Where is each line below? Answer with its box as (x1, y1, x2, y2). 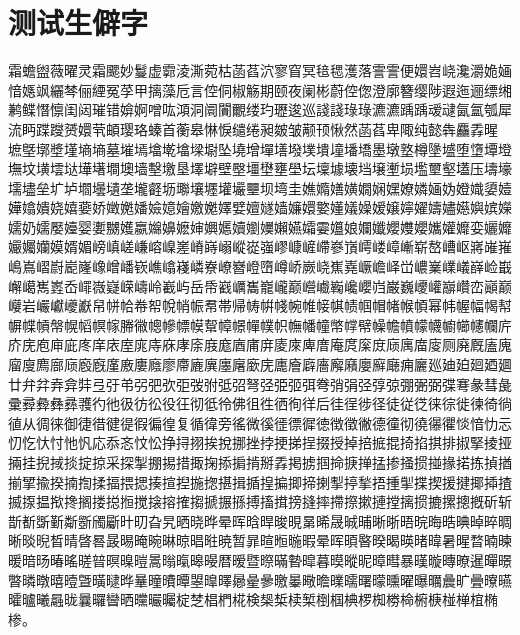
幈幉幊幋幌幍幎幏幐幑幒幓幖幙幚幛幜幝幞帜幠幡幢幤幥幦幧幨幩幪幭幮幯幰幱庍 (8, 314, 512, 335)
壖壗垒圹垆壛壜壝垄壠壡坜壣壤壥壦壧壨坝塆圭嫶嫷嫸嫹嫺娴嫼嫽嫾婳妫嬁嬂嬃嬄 (8, 177, 512, 198)
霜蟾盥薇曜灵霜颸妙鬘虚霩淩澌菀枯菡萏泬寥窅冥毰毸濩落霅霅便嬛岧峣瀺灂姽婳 (8, 60, 512, 81)
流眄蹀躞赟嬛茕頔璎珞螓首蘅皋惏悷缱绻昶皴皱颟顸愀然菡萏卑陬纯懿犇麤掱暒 (8, 118, 498, 139)
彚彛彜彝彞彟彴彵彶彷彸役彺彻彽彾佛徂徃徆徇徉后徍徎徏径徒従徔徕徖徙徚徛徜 (8, 393, 512, 414)
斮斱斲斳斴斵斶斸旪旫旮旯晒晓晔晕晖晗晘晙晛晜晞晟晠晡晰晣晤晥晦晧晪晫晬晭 (8, 510, 512, 531)
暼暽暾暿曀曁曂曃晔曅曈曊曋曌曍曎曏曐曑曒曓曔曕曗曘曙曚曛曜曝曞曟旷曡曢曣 (8, 569, 512, 590)
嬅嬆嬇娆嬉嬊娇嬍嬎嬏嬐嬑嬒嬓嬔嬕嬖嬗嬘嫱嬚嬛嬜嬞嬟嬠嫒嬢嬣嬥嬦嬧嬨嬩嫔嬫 (8, 197, 512, 218)
